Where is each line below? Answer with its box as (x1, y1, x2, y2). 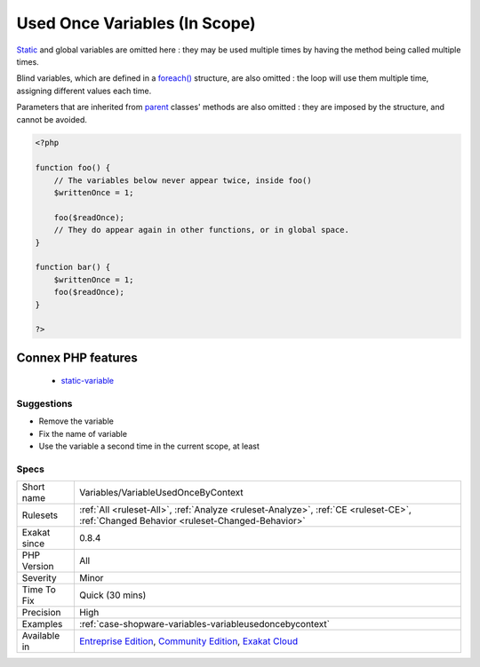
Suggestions (16, 398, 73, 410)
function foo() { (35, 163, 111, 173)
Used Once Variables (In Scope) (16, 13, 257, 33)
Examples (21, 618, 63, 631)
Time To (21, 584, 57, 596)
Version (21, 560, 54, 573)
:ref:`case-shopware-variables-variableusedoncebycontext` (78, 618, 331, 631)
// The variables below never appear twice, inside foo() (53, 175, 312, 186)
